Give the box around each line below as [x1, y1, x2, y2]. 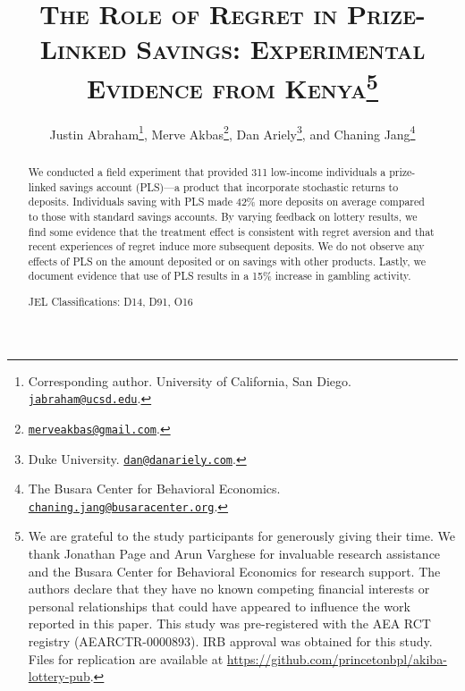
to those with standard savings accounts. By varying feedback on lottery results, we [28, 208, 418, 223]
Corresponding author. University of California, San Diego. [28, 371, 351, 390]
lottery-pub [28, 667, 90, 686]
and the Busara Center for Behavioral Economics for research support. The [28, 561, 441, 580]
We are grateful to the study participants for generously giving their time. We [28, 527, 456, 545]
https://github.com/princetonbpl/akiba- [226, 649, 447, 668]
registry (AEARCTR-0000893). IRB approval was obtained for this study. [28, 632, 433, 651]
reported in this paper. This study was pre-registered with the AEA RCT [28, 614, 431, 633]
